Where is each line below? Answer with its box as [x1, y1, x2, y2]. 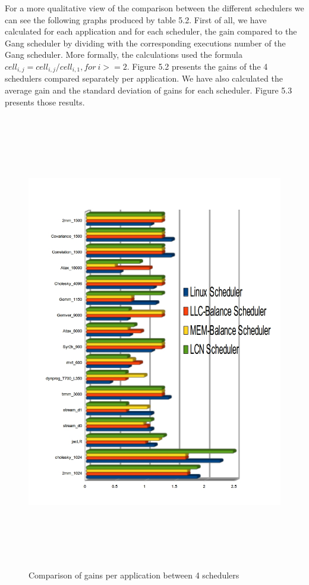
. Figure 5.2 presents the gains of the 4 [127, 60, 268, 72]
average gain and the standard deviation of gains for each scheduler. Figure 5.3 [5, 84, 292, 97]
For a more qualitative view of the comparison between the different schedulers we [5, 2, 304, 14]
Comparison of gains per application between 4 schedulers [29, 568, 239, 581]
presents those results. [5, 95, 85, 108]
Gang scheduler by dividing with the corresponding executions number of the [5, 36, 286, 49]
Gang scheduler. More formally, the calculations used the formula [5, 48, 242, 61]
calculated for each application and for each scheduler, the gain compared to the [5, 25, 297, 38]
